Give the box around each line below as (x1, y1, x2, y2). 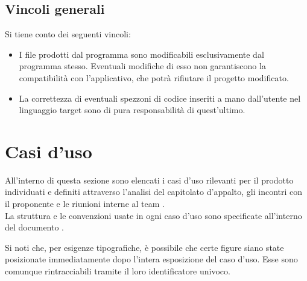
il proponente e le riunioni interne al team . (5, 197, 165, 210)
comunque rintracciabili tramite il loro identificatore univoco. (5, 265, 230, 277)
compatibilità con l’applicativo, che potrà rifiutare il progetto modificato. (19, 71, 289, 84)
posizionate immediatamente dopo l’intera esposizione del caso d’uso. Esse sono (5, 253, 298, 265)
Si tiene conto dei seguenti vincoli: (5, 28, 131, 40)
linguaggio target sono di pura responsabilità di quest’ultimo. (19, 103, 245, 116)
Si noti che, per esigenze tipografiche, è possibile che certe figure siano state (5, 241, 284, 253)
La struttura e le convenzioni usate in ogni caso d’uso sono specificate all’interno (5, 209, 302, 221)
